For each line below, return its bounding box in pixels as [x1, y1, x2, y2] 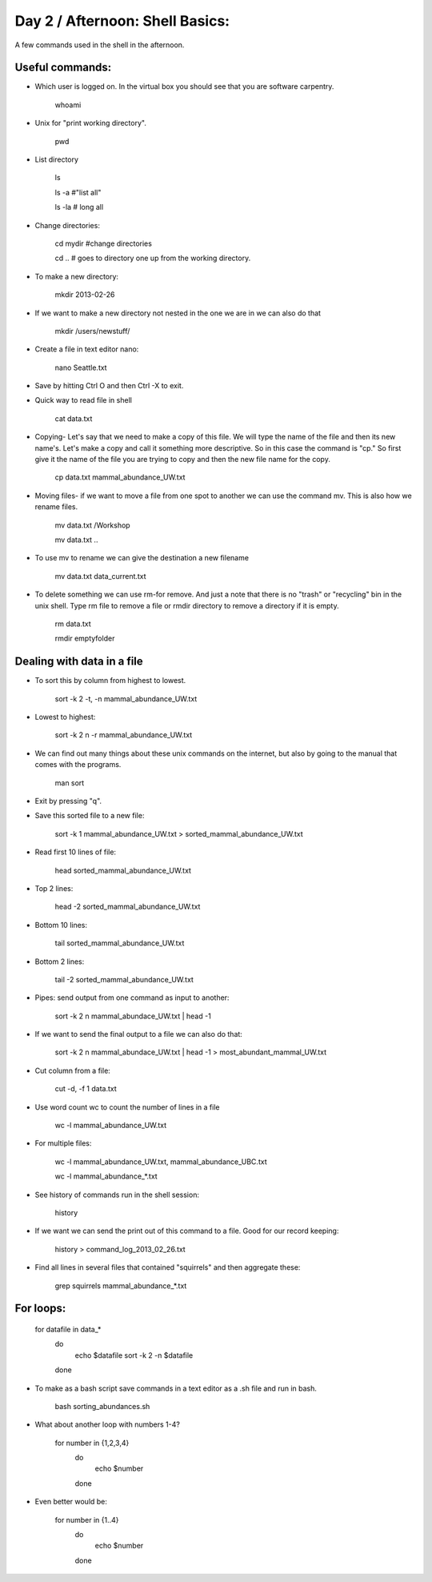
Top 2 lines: [34, 883, 74, 893]
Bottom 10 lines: [34, 920, 88, 930]
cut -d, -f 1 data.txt [54, 1084, 118, 1094]
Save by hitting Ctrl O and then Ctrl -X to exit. [34, 381, 184, 391]
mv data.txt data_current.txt [54, 571, 147, 580]
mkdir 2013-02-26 [54, 290, 115, 299]
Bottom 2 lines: [34, 957, 85, 966]
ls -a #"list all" [54, 187, 102, 197]
